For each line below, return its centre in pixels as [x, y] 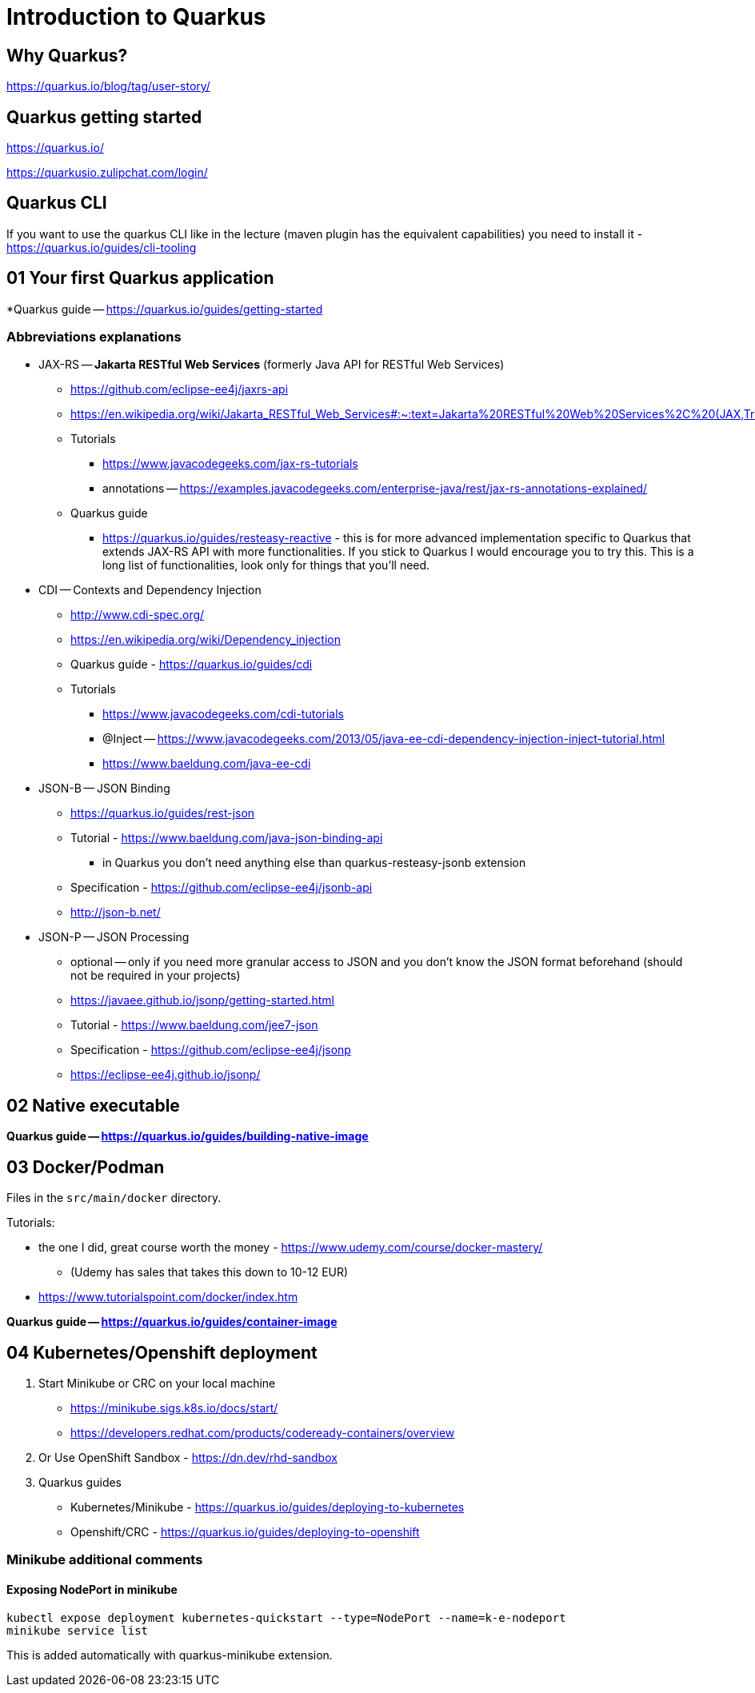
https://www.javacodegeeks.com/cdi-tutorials [223, 714]
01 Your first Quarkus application [140, 278]
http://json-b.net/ [116, 912]
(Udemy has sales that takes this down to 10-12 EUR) [210, 1272]
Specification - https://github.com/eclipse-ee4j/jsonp [211, 1050]
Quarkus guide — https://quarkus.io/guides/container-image [172, 1322]
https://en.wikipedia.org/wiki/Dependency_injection [206, 640]
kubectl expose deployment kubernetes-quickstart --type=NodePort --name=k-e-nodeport [286, 1617]
